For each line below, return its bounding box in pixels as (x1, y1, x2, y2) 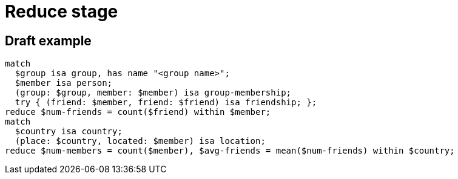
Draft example (5, 33, 92, 48)
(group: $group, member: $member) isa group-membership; (15, 88, 292, 98)
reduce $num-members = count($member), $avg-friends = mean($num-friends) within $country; (5, 146, 455, 156)
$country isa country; (15, 126, 123, 137)
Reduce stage (5, 1, 118, 22)
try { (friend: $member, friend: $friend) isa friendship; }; (15, 97, 317, 108)
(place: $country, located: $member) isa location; (15, 136, 266, 146)
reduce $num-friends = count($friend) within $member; (5, 107, 271, 117)
